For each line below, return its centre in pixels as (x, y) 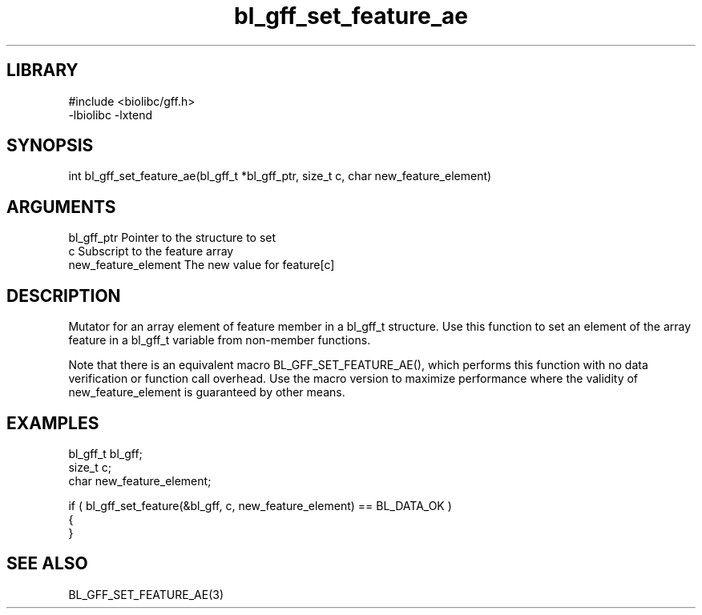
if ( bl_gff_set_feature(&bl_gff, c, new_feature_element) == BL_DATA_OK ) (260, 505)
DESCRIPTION (64, 295)
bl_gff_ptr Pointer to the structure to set (172, 238)
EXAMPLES (53, 423)
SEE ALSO (47, 564)
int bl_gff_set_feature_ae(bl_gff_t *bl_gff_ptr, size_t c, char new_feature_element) (280, 176)
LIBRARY (42, 70)
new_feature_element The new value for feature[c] (202, 265)
